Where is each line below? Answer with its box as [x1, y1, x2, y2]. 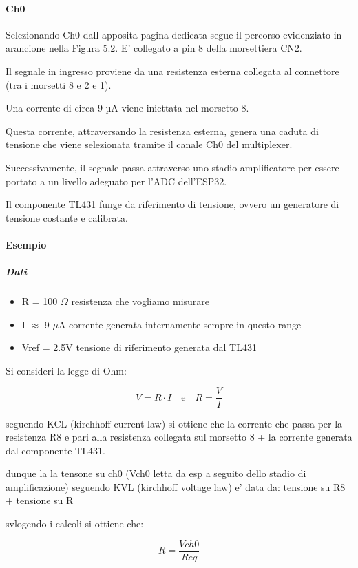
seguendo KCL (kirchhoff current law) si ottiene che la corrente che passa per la [6, 416, 343, 430]
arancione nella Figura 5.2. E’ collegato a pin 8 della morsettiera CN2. [6, 41, 302, 55]
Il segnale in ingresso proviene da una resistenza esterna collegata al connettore [6, 63, 339, 78]
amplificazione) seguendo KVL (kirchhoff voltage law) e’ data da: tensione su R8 [6, 479, 346, 494]
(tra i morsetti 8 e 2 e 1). [6, 77, 112, 92]
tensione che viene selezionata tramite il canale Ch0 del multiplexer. [6, 137, 293, 151]
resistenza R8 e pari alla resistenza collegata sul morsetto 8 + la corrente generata [6, 430, 352, 444]
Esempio [6, 237, 47, 251]
